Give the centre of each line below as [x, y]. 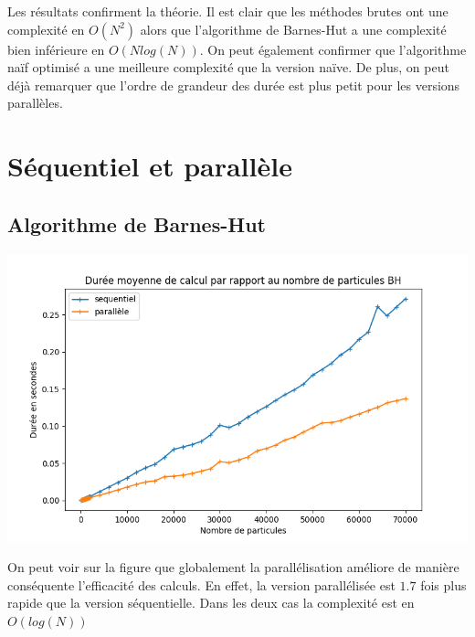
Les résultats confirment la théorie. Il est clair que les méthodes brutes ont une [228, 11]
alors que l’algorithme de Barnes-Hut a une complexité [293, 29]
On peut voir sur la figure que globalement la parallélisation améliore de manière [233, 567]
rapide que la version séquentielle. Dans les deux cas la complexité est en [211, 603]
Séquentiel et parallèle [150, 166]
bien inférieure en [56, 49]
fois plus [443, 584]
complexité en [46, 29]
